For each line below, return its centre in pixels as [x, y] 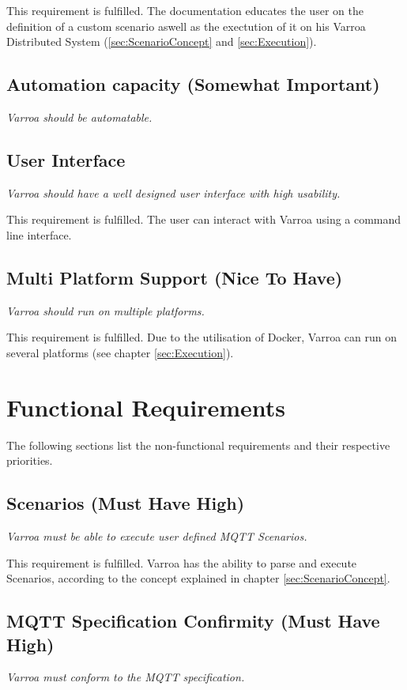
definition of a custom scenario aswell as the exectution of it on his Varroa [186, 26]
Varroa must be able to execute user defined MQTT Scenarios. [157, 536]
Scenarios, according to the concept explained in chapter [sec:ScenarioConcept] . [198, 578]
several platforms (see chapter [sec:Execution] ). [120, 352]
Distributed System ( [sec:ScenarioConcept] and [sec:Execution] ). [162, 41]
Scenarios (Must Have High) [126, 503]
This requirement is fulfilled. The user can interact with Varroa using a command [204, 219]
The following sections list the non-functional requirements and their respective [198, 445]
